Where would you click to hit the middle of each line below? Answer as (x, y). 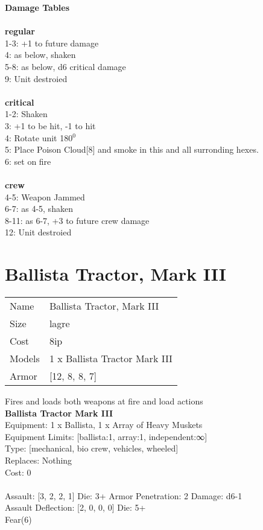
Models (25, 358)
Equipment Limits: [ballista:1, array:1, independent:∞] (106, 436)
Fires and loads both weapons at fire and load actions (104, 401)
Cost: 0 (18, 472)
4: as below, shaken (40, 55)
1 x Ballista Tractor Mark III (111, 358)
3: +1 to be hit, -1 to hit (50, 125)
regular (20, 31)
